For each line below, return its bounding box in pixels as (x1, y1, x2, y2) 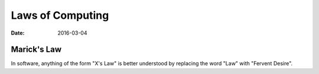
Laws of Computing (11, 9, 109, 22)
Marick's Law (11, 45, 62, 55)
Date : (11, 29, 25, 36)
